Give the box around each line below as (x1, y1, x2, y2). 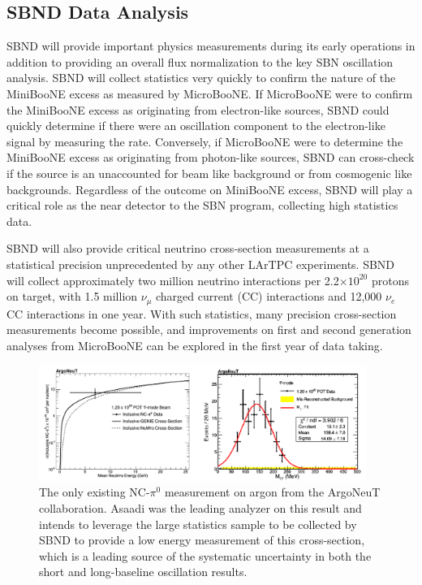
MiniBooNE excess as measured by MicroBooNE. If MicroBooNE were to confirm (6, 84, 413, 102)
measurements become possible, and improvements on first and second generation (6, 321, 411, 338)
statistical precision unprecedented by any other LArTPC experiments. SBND (6, 255, 395, 272)
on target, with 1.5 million (6, 288, 138, 305)
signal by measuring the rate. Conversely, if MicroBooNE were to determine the (6, 132, 403, 149)
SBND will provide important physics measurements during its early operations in (6, 37, 416, 54)
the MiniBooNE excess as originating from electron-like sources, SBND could (6, 101, 390, 118)
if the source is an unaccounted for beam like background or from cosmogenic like (6, 164, 412, 181)
